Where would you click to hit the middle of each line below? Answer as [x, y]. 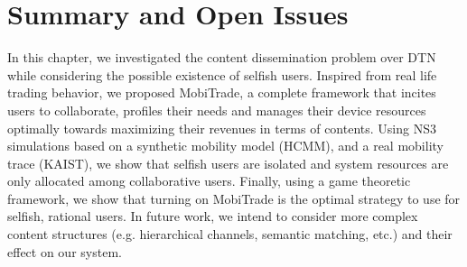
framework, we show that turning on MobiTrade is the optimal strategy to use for [234, 198]
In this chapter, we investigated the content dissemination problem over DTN [222, 57]
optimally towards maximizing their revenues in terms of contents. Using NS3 [222, 128]
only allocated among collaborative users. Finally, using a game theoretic [209, 181]
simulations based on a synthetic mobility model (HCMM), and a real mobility [225, 146]
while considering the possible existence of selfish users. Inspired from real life [222, 74]
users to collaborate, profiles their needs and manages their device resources [217, 110]
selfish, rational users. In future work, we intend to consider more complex [213, 216]
